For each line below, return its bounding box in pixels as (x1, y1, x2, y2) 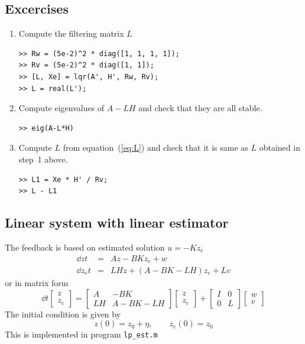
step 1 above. (18, 152, 68, 165)
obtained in (259, 141, 300, 154)
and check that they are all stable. (138, 102, 262, 114)
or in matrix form (5, 277, 69, 289)
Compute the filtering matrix (18, 27, 124, 40)
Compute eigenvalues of (18, 102, 105, 114)
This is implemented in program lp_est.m (5, 328, 158, 340)
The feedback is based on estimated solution (5, 241, 165, 253)
